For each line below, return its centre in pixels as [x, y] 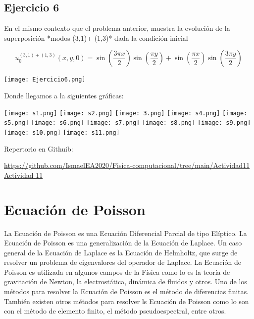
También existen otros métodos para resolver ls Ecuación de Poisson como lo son [127, 301]
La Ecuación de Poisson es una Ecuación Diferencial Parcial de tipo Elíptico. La [126, 233]
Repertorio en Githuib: [39, 148]
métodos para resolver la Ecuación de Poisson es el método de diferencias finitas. [127, 291]
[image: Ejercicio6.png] [45, 80]
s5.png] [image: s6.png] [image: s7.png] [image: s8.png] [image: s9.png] [127, 123]
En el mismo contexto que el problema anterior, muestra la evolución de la [117, 28]
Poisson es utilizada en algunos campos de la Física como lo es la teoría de [117, 272]
